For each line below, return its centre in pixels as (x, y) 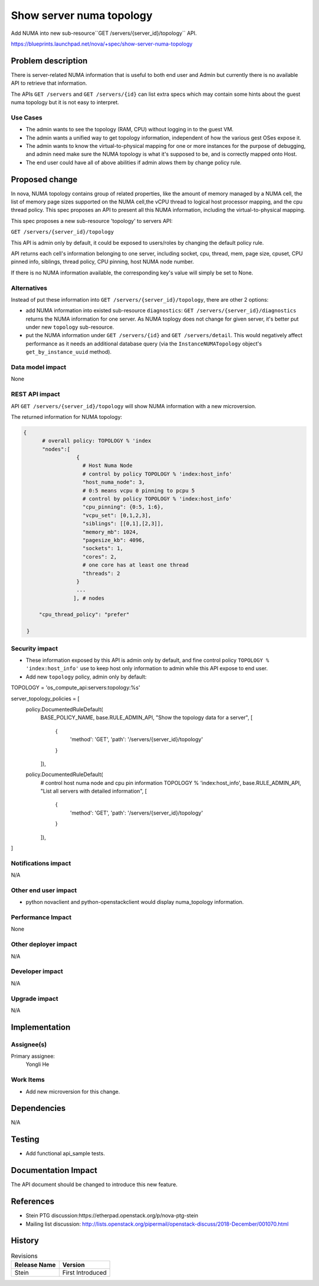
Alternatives (29, 288)
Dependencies (38, 1108)
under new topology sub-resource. (70, 327)
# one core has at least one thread (136, 565)
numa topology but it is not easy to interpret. (65, 102)
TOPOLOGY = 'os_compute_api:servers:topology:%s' (76, 688)
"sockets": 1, (103, 548)
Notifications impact (41, 863)
